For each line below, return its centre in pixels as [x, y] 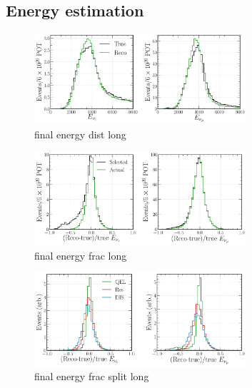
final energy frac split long [92, 376]
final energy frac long [81, 255]
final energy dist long [80, 134]
